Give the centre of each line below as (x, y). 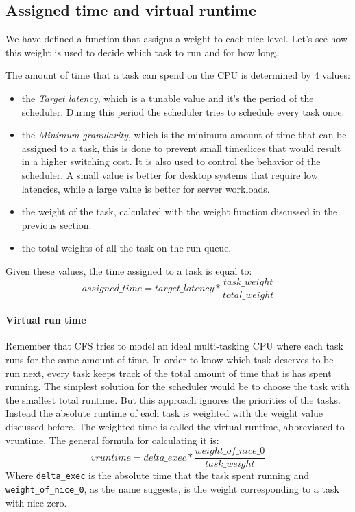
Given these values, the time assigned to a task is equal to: (129, 270)
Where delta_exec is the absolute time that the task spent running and (157, 475)
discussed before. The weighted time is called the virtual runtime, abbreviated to (175, 426)
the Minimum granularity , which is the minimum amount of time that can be (184, 135)
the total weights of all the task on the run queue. (126, 248)
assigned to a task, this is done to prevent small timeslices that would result (181, 148)
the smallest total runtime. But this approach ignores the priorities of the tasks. (173, 399)
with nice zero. (36, 502)
